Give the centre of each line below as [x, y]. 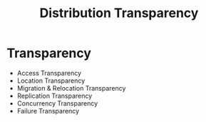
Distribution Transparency [119, 13]
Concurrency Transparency [57, 103]
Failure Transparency [48, 111]
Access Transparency [49, 73]
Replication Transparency [55, 96]
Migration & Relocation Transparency [71, 88]
